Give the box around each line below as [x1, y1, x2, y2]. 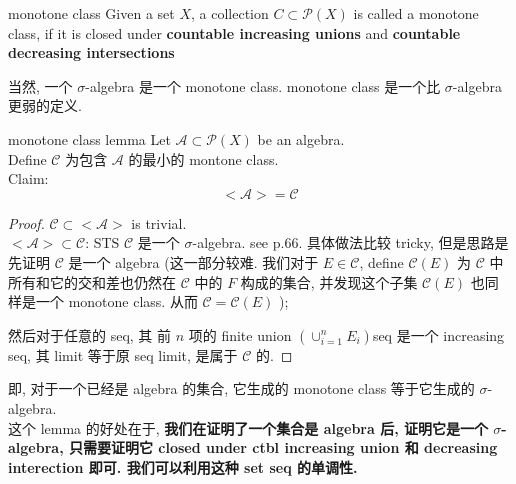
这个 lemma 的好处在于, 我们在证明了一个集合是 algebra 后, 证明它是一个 [8, 417, 488, 438]
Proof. [8, 212, 45, 233]
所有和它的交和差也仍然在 [8, 271, 176, 292]
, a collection [191, 3, 269, 23]
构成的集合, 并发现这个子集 [240, 271, 418, 292]
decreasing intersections [8, 42, 175, 63]
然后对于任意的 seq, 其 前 [8, 324, 172, 345]
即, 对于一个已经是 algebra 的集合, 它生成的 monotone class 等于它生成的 [8, 378, 475, 399]
